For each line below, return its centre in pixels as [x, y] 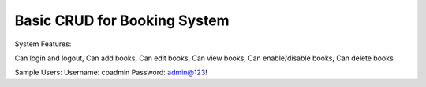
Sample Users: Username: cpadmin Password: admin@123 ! [111, 72]
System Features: [43, 44]
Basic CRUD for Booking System [122, 20]
